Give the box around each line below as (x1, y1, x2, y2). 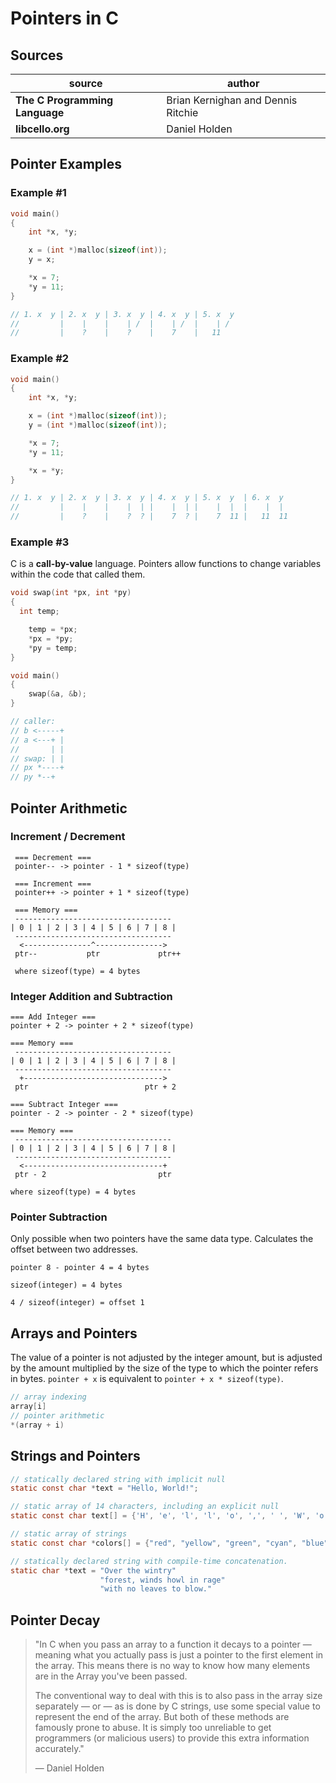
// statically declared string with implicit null (10, 1474, 226, 1484)
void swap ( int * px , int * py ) (10, 588, 132, 598)
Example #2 (10, 352, 70, 366)
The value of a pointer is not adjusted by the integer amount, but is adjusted (10, 1352, 323, 1364)
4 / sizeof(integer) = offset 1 (10, 1298, 145, 1308)
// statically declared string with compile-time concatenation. (10, 1556, 288, 1566)
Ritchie (166, 106, 199, 119)
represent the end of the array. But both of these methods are (34, 1711, 290, 1723)
